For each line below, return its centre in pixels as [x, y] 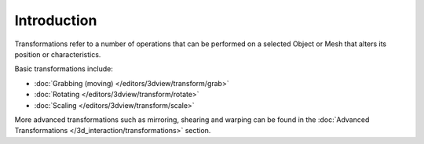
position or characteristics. [58, 54]
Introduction [56, 20]
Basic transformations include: [64, 69]
